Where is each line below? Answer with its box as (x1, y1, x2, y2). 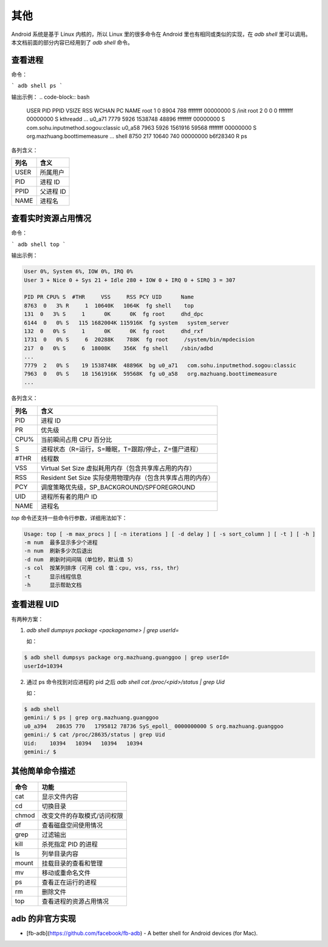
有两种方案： (11, 615, 44, 622)
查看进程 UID (11, 599, 60, 610)
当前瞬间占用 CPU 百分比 (40, 435, 112, 444)
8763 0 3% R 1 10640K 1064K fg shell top (24, 302, 194, 309)
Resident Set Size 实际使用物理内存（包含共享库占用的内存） (40, 473, 214, 482)
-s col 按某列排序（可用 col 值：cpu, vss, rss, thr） (24, 565, 182, 572)
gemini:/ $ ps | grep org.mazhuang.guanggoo (24, 714, 159, 721)
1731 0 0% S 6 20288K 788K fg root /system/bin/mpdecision (24, 336, 255, 343)
